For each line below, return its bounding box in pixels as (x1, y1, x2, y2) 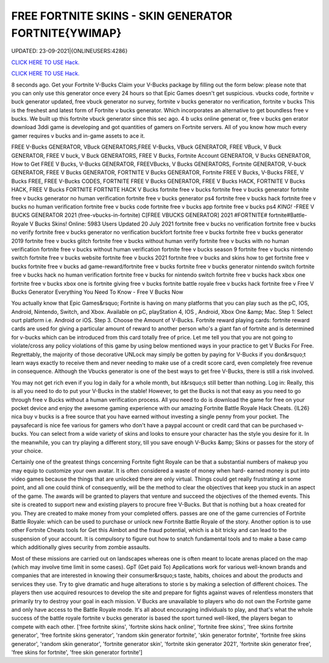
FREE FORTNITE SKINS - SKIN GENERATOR (11, 9, 233, 23)
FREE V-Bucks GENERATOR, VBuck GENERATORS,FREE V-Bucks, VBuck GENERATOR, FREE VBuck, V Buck (11, 143, 281, 151)
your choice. (11, 447, 43, 454)
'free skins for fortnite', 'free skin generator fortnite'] (11, 648, 143, 656)
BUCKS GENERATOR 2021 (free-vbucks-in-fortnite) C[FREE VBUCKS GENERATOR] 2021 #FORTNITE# (11, 211, 267, 219)
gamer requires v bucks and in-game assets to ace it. (11, 132, 146, 140)
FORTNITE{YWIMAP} (11, 26, 122, 40)
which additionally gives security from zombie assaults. (11, 544, 150, 551)
